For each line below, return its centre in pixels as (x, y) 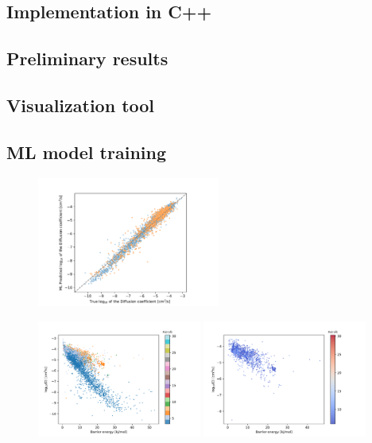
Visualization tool (81, 105)
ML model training (86, 152)
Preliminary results (87, 58)
